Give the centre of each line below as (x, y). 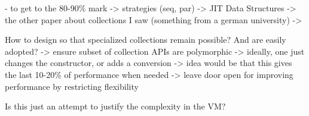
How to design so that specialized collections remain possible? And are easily (146, 40)
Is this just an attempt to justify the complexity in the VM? (115, 106)
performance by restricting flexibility (72, 86)
